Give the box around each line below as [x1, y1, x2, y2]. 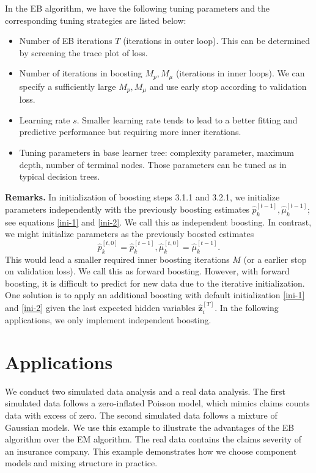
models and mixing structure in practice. [5, 457, 158, 469]
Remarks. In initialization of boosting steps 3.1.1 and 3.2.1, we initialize [5, 190, 280, 203]
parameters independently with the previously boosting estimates [5, 203, 249, 216]
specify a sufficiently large [19, 79, 116, 92]
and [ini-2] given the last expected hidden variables [5, 301, 196, 313]
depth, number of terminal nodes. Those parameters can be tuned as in [19, 158, 287, 170]
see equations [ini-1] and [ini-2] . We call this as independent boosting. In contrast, [5, 215, 312, 228]
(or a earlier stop [243, 252, 307, 265]
